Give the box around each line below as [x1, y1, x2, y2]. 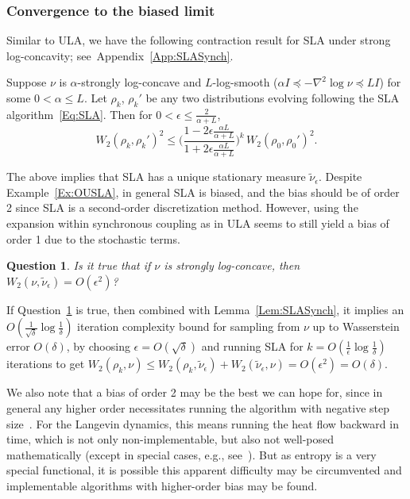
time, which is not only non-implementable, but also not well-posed [6, 431, 335, 447]
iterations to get [6, 355, 85, 372]
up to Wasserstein [312, 318, 400, 335]
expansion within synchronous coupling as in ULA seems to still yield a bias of [6, 214, 389, 231]
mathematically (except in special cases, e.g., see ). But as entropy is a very [6, 446, 377, 463]
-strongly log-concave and [77, 74, 202, 90]
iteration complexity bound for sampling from [77, 318, 300, 335]
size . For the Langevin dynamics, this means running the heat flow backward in [6, 415, 399, 432]
